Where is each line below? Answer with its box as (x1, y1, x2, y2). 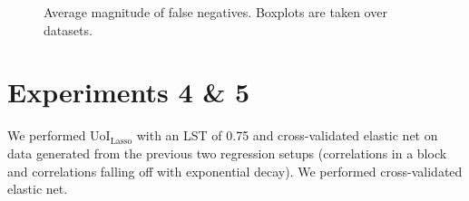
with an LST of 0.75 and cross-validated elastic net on (136, 126, 438, 145)
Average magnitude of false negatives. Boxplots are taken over (44, 3, 387, 21)
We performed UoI (7, 126, 111, 145)
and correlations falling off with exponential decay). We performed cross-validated (7, 161, 463, 180)
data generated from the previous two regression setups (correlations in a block (7, 143, 447, 162)
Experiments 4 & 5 (7, 73, 250, 110)
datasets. (44, 20, 93, 39)
